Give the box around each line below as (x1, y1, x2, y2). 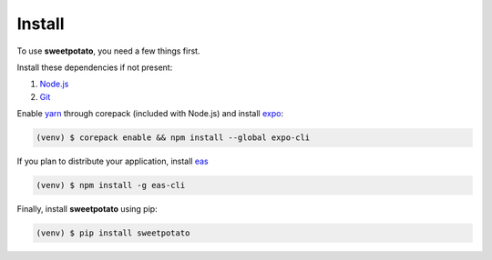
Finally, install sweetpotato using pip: (16, 204, 159, 215)
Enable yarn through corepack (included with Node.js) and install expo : (16, 108, 284, 119)
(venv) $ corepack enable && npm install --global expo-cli (36, 133, 311, 143)
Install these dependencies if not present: (16, 62, 173, 73)
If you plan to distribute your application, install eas (16, 155, 209, 167)
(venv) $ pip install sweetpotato (36, 228, 190, 238)
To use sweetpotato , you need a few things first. (16, 45, 200, 56)
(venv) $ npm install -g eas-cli (36, 180, 186, 191)
